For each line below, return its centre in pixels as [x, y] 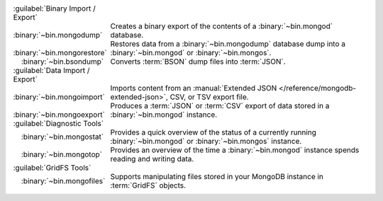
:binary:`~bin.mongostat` [63, 137]
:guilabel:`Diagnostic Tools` [59, 124]
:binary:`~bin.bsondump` [63, 62]
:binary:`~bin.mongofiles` [63, 181]
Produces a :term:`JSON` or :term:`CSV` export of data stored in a [220, 106]
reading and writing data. [152, 159]
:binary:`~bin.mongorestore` [60, 53]
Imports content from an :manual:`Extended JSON [194, 88]
